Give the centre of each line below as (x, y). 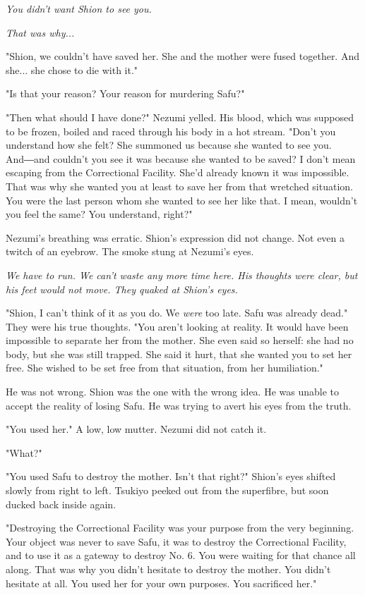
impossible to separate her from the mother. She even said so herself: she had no (180, 340)
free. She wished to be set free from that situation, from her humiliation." (164, 368)
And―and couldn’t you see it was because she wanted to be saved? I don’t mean (181, 158)
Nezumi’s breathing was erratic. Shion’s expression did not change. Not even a (175, 237)
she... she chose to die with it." (72, 69)
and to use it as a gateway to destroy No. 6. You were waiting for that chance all (181, 555)
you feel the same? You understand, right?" (99, 214)
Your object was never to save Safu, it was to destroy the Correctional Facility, (176, 541)
